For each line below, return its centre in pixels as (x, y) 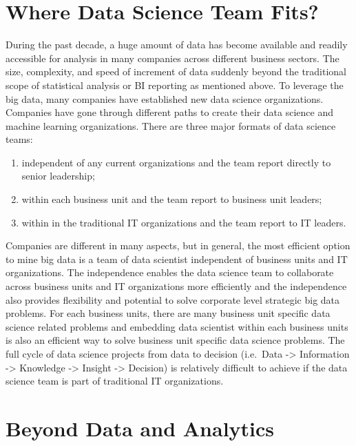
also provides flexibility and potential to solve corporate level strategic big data (173, 299)
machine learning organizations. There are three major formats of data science (171, 125)
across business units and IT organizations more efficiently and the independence (176, 286)
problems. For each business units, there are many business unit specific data (168, 313)
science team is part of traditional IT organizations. (115, 381)
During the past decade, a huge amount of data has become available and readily (177, 45)
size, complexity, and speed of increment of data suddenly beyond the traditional (176, 71)
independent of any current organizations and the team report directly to (176, 162)
